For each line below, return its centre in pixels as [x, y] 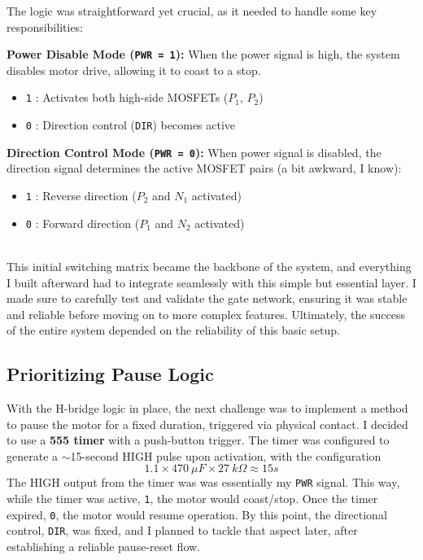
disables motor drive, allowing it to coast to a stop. [134, 70]
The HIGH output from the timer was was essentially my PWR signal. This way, [203, 482]
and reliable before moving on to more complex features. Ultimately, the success [206, 314]
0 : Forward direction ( [83, 223]
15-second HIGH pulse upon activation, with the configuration [226, 455]
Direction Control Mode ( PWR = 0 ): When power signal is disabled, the [194, 152]
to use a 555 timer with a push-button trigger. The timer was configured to [198, 440]
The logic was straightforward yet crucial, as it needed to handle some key [192, 11]
